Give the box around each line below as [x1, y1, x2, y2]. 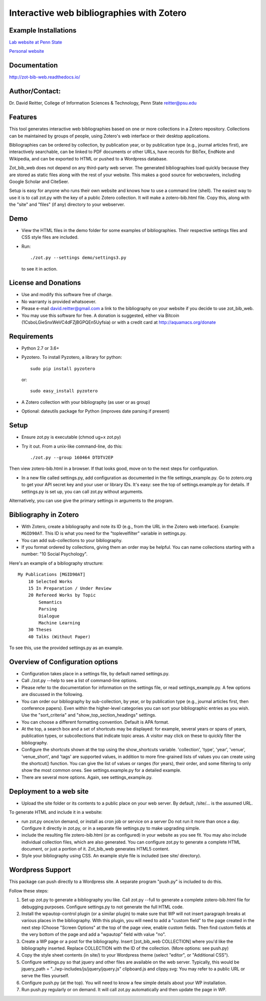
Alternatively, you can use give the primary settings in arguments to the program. [9, 498, 174, 503]
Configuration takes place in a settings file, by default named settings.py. [21, 670, 170, 676]
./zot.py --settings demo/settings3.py [30, 255, 127, 261]
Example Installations [9, 26, 77, 35]
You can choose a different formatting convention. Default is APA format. [21, 719, 169, 725]
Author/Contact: [9, 87, 61, 96]
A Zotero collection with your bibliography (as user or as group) [21, 399, 150, 405]
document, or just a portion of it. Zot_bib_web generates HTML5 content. [21, 846, 170, 852]
